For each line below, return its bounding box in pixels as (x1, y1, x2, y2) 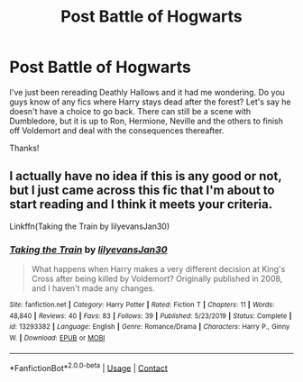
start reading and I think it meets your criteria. (9, 196, 273, 213)
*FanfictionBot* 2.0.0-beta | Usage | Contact (9, 360, 169, 373)
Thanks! (9, 142, 40, 153)
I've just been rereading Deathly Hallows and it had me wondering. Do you (9, 86, 286, 97)
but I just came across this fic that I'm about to (9, 183, 275, 198)
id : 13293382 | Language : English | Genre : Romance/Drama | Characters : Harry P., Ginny (9, 323, 290, 332)
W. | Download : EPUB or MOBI (9, 333, 106, 343)
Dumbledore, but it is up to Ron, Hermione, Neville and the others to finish (9, 115, 284, 126)
